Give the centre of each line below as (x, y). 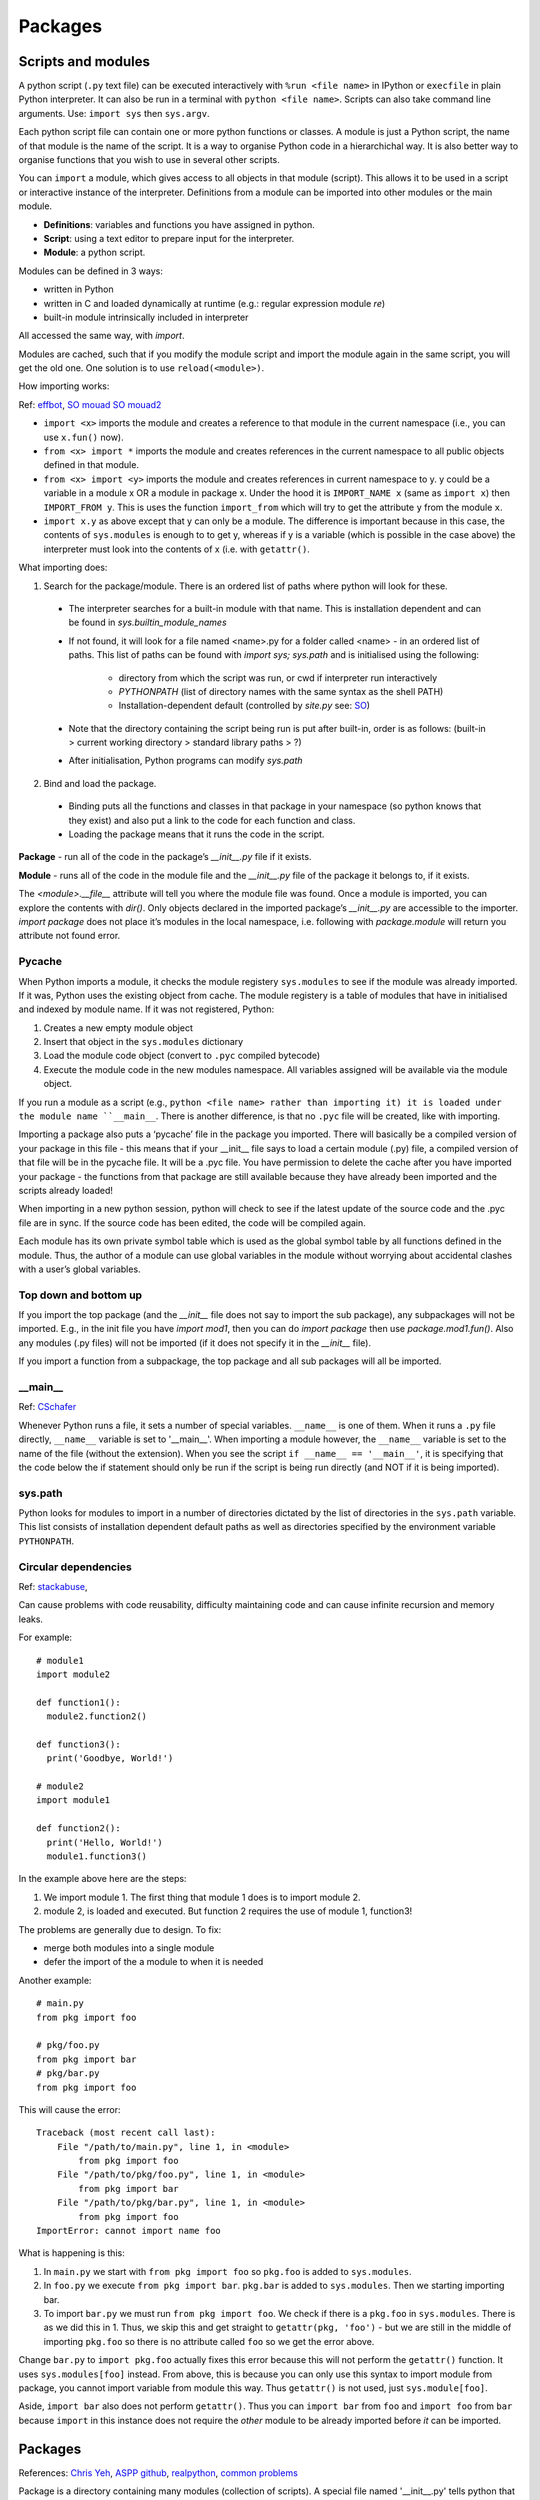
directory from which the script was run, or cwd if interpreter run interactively (278, 677)
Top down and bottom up (80, 1295)
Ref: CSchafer (47, 1407)
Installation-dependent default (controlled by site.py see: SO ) (244, 706)
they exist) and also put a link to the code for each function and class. (212, 820)
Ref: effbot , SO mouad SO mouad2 (90, 404)
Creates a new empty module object (118, 1027)
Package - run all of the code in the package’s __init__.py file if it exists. (165, 857)
